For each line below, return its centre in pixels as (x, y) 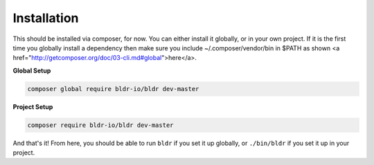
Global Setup (32, 70)
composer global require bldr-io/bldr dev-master (113, 89)
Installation (46, 18)
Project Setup (33, 106)
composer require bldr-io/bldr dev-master (100, 125)
